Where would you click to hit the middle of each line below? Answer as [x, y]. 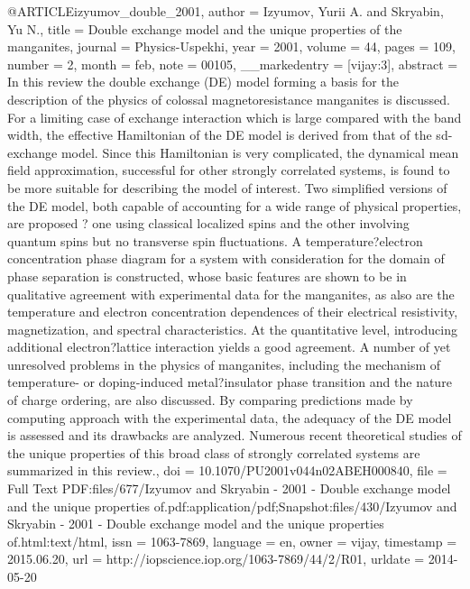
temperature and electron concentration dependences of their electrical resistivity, [233, 312]
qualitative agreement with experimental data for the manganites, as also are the [231, 294]
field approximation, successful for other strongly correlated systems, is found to [229, 170]
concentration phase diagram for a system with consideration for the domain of [226, 258]
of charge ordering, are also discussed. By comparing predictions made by [210, 400]
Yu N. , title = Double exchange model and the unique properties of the [205, 28]
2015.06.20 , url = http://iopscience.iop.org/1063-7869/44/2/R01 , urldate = [216, 559]
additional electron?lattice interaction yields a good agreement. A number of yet [229, 347]
